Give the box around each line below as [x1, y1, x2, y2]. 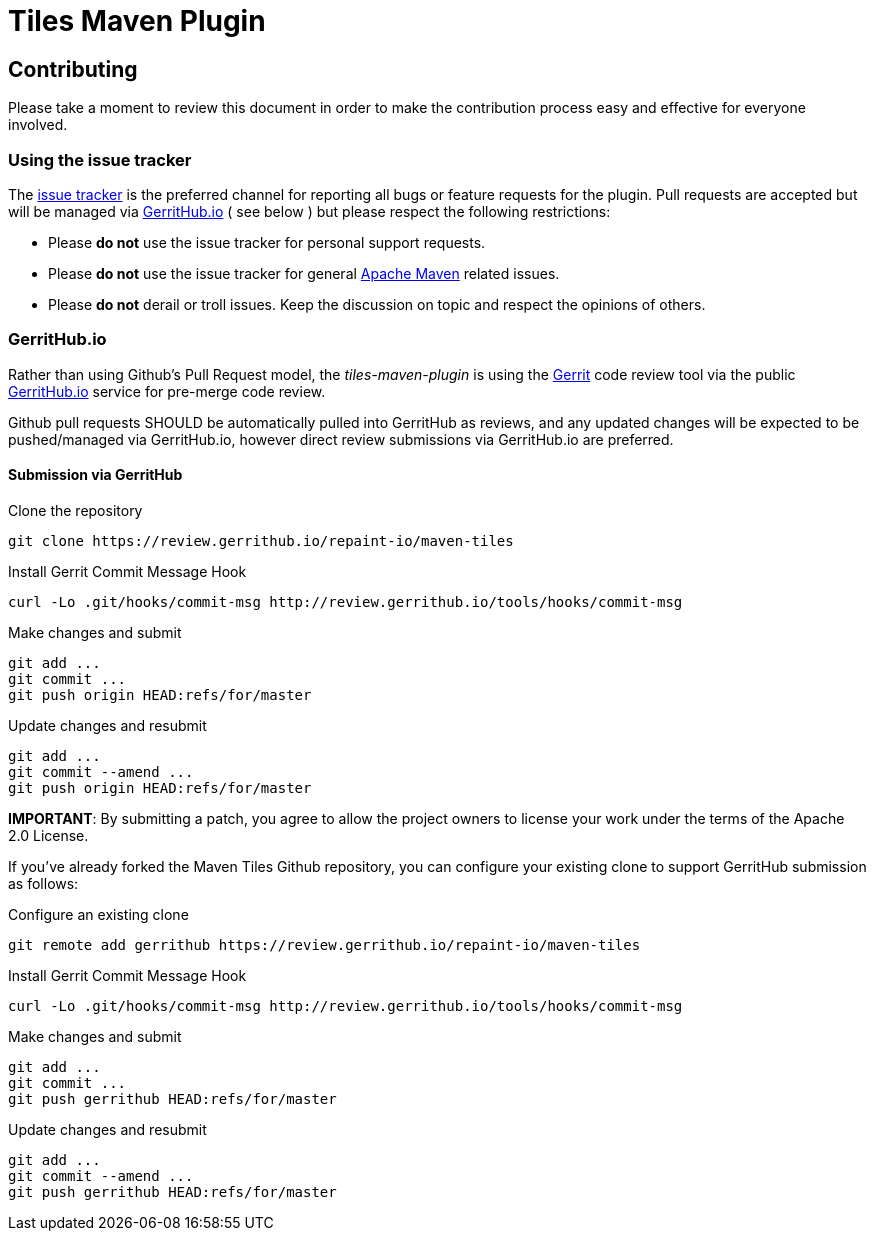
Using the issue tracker [8, 149, 192, 170]
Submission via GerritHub [8, 466, 183, 484]
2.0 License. [8, 826, 89, 844]
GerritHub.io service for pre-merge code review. [8, 382, 326, 400]
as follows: [8, 874, 79, 892]
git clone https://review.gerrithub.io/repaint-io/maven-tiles [8, 532, 514, 549]
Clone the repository [8, 501, 143, 519]
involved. [8, 116, 68, 134]
